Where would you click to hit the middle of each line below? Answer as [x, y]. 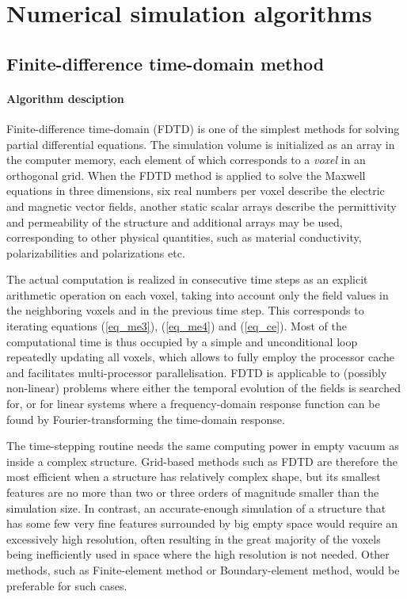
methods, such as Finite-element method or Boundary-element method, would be [203, 569]
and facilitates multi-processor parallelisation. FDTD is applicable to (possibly [197, 372]
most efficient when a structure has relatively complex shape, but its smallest [194, 477]
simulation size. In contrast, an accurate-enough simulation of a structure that [196, 507]
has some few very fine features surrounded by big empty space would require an [202, 523]
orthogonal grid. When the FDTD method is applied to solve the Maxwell [186, 175]
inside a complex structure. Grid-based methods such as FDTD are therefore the [202, 461]
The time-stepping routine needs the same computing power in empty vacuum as [203, 446]
